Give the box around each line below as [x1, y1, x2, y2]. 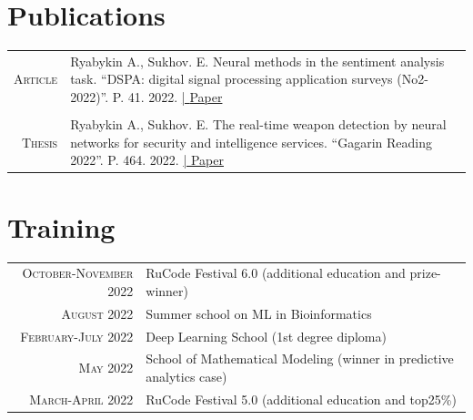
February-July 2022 [20, 326, 134, 345]
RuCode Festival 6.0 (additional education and [146, 263, 406, 282]
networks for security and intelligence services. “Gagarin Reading [70, 132, 432, 151]
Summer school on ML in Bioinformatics [146, 303, 372, 323]
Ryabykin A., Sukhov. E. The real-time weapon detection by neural [70, 115, 447, 134]
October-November [22, 263, 134, 282]
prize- [409, 263, 441, 282]
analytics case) [146, 367, 227, 386]
